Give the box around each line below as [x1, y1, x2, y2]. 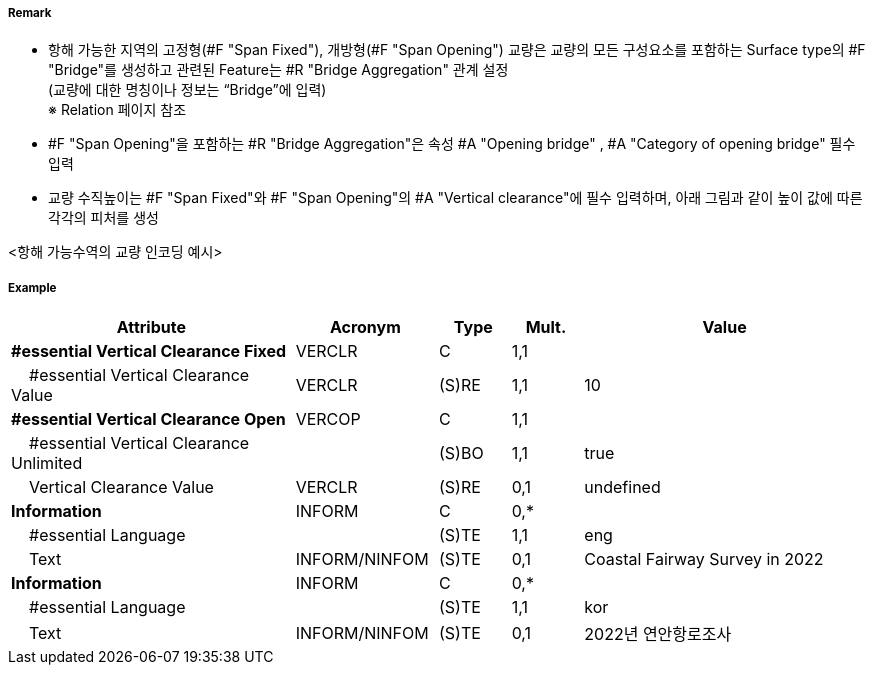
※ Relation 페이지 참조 [48, 101, 187, 119]
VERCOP [295, 409, 361, 430]
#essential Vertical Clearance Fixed [11, 341, 287, 362]
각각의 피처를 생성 [48, 209, 159, 227]
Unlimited [11, 453, 83, 474]
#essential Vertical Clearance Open [11, 409, 286, 430]
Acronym [329, 317, 401, 338]
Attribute [116, 317, 186, 338]
